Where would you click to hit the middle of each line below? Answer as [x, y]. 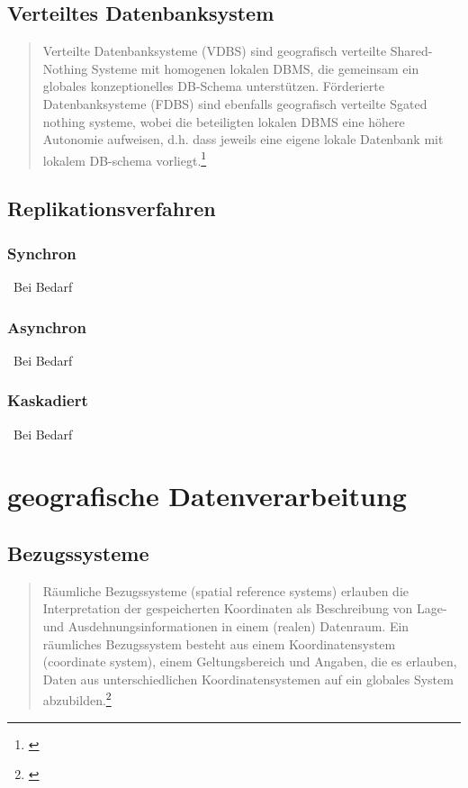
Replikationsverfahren [112, 208]
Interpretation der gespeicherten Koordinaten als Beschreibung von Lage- [245, 608]
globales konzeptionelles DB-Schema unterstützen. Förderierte [213, 86]
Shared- [411, 51]
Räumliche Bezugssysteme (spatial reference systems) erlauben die [225, 590]
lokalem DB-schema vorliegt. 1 [125, 159]
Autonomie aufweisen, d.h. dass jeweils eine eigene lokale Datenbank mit [243, 139]
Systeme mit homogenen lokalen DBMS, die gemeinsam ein [255, 68]
